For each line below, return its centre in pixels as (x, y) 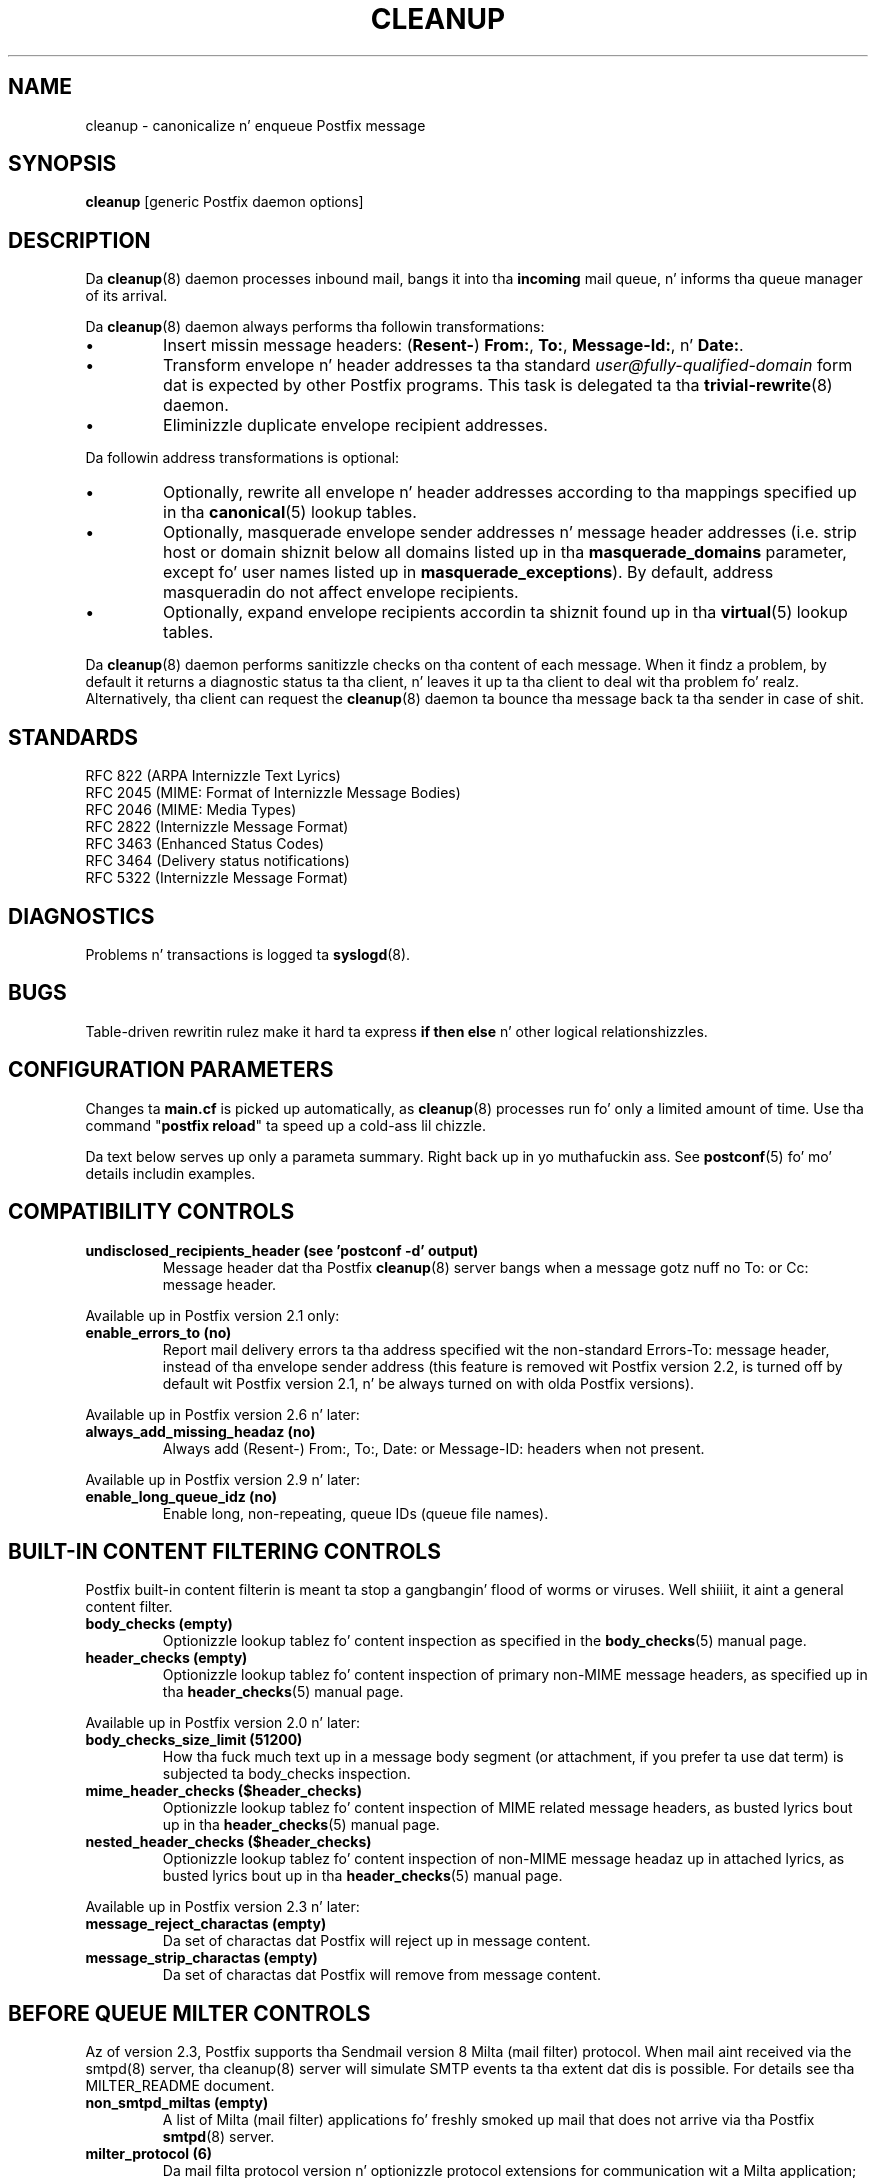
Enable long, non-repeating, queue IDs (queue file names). (355, 1513)
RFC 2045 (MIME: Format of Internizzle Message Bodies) (273, 793)
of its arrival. (126, 296)
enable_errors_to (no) (158, 1332)
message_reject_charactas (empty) (206, 1924)
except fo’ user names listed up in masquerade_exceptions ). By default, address (468, 572)
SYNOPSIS (62, 164)
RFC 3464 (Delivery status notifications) (217, 861)
